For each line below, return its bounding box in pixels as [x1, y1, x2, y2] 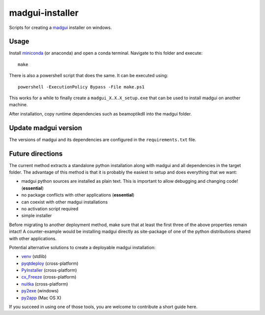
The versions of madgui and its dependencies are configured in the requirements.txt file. [9, 137, 196, 143]
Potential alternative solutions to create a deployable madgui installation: [9, 244, 156, 250]
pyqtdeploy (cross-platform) [21, 260, 79, 266]
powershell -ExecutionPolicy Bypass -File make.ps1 [18, 84, 145, 89]
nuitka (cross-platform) [21, 281, 68, 287]
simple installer [21, 213, 52, 219]
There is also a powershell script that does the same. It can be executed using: [9, 73, 168, 79]
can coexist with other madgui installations [21, 199, 108, 205]
